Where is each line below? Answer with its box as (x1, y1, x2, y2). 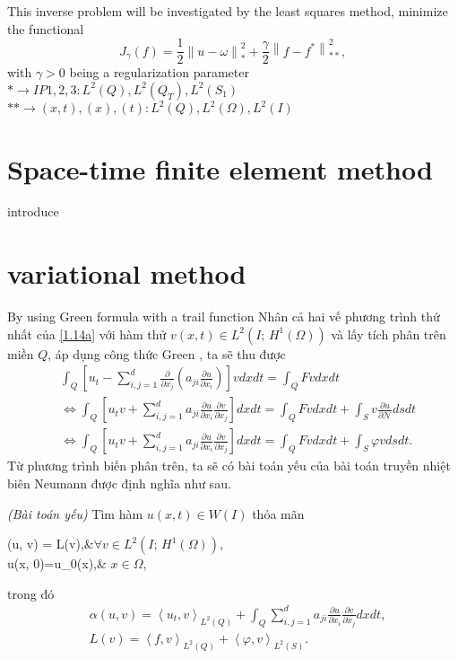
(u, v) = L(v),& (7, 534, 94, 553)
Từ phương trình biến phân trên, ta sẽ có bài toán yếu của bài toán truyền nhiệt (7, 456, 451, 475)
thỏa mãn (252, 504, 305, 523)
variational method (7, 255, 246, 292)
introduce (7, 202, 59, 221)
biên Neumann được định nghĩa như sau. (7, 474, 231, 493)
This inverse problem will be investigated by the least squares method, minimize (7, 2, 448, 20)
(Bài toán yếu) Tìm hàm (7, 504, 143, 523)
